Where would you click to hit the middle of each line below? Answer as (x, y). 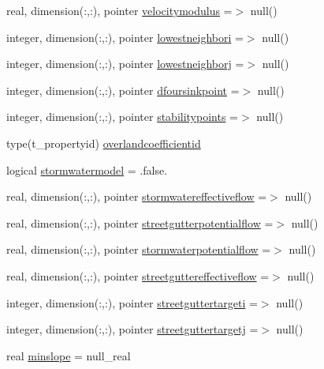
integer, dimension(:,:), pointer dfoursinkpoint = (123, 90)
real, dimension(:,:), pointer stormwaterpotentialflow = (139, 249)
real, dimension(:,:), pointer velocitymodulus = (119, 10)
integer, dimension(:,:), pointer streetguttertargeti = (132, 302)
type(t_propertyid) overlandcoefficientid (104, 143)
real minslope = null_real (69, 355)
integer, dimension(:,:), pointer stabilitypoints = (122, 117)
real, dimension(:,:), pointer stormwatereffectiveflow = (137, 196)
